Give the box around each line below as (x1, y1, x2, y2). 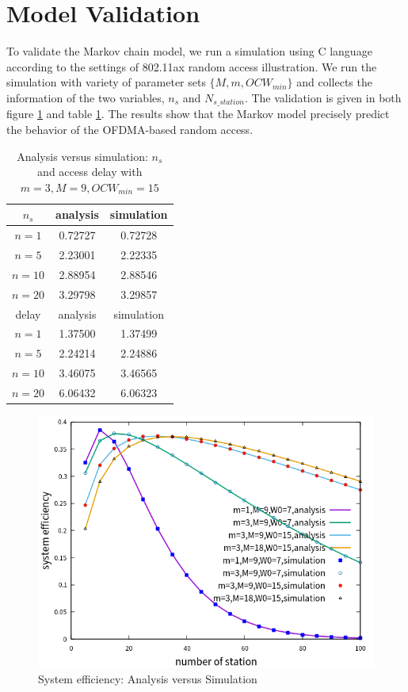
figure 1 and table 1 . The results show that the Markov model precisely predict (6, 105, 390, 122)
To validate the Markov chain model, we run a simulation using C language (6, 43, 372, 59)
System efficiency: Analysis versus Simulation (38, 670, 257, 686)
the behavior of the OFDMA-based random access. (6, 120, 254, 137)
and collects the (296, 74, 372, 90)
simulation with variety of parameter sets (6, 74, 206, 90)
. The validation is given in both (244, 89, 402, 105)
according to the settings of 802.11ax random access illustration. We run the (6, 58, 377, 75)
